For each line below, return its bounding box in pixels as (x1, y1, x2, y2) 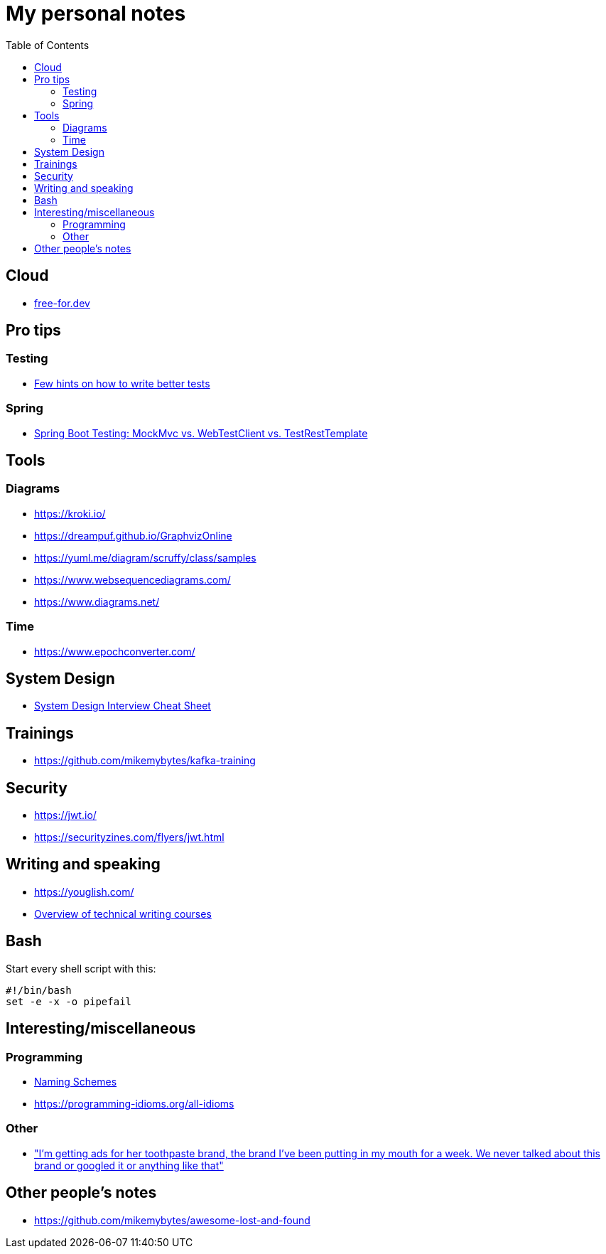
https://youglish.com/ (34, 885, 134, 898)
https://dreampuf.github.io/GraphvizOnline (34, 529, 232, 542)
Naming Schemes (34, 1075, 117, 1088)
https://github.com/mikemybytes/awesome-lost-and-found (34, 1213, 310, 1226)
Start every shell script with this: (6, 962, 156, 975)
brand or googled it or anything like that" (34, 1159, 224, 1172)
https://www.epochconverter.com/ (34, 645, 195, 658)
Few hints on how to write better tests (34, 377, 210, 390)
